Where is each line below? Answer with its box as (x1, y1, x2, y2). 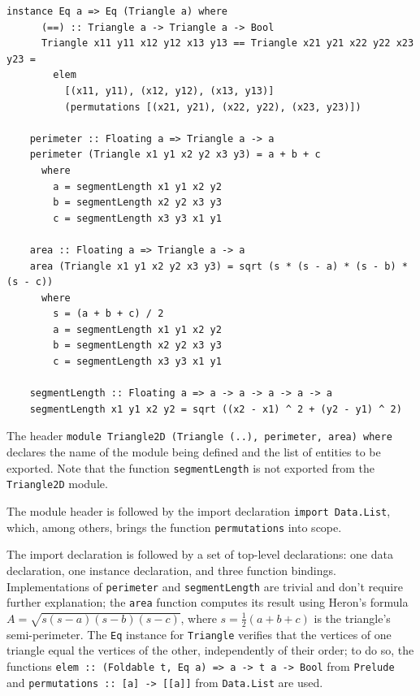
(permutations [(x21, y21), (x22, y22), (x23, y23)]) (64, 101, 362, 113)
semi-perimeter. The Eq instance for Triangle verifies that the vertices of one (6, 625, 392, 642)
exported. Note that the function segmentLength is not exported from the (6, 459, 375, 476)
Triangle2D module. (6, 475, 108, 492)
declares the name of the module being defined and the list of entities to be (6, 443, 381, 460)
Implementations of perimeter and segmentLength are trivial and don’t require (6, 577, 403, 594)
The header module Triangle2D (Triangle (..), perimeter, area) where (6, 427, 392, 444)
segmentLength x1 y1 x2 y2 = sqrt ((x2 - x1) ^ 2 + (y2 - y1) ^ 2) (29, 403, 402, 415)
